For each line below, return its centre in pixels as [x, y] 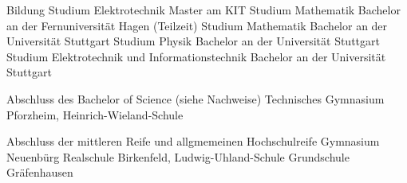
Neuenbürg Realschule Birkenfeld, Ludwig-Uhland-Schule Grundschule [178, 156]
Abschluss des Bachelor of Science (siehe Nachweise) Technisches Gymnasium [196, 98]
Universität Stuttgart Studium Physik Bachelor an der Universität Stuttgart [193, 41]
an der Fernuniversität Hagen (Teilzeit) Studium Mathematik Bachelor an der [197, 25]
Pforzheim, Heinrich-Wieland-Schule [95, 114]
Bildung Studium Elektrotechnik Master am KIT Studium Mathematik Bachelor [203, 10]
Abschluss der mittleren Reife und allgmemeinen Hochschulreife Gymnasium [193, 141]
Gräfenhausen [40, 172]
